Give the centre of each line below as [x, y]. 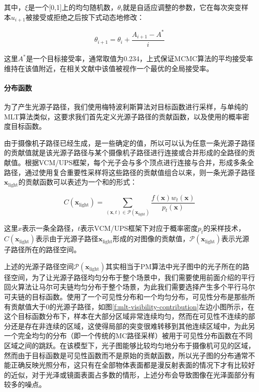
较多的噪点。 [25, 384]
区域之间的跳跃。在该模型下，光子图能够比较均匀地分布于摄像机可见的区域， [129, 345]
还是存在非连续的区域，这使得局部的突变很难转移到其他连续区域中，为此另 [133, 326]
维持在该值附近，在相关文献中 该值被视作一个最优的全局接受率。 [109, 68]
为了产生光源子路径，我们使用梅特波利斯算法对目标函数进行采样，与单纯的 [126, 107]
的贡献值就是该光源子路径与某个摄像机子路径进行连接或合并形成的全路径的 [126, 152]
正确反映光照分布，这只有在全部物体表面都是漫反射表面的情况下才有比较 [129, 365]
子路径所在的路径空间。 [42, 249]
